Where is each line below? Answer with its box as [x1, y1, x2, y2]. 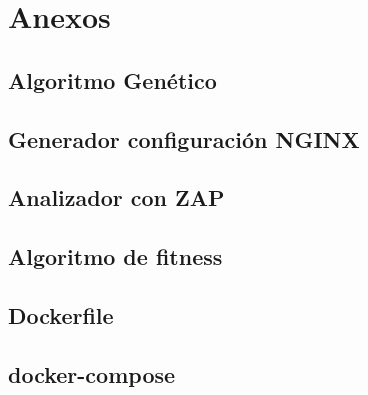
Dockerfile [8, 299, 114, 330]
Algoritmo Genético [8, 64, 217, 95]
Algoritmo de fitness [8, 241, 223, 272]
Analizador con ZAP [8, 182, 225, 213]
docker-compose [8, 358, 176, 389]
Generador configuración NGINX [8, 123, 360, 154]
